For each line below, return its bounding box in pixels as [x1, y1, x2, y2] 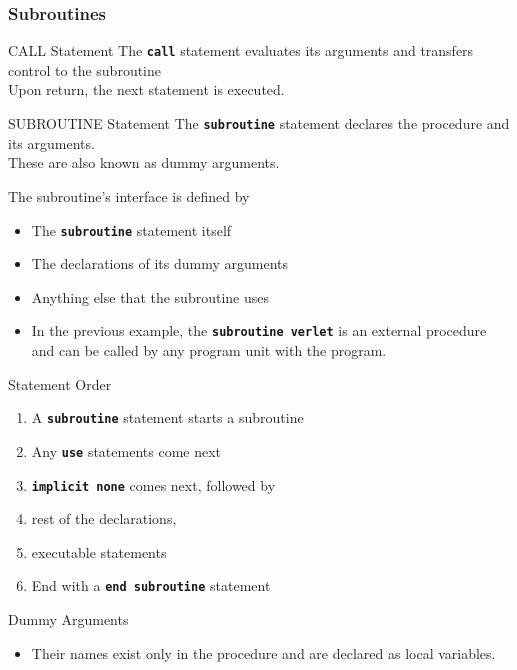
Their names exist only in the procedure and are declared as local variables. [31, 642, 496, 663]
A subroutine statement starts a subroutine [31, 407, 304, 428]
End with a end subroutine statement [31, 575, 271, 596]
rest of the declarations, [31, 508, 177, 529]
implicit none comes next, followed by [31, 474, 276, 495]
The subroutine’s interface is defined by [8, 185, 250, 206]
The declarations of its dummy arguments [31, 253, 288, 274]
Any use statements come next [31, 440, 222, 461]
